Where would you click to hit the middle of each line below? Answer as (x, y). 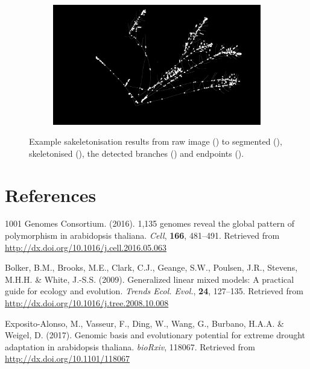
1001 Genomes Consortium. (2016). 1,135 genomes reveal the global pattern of (150, 223)
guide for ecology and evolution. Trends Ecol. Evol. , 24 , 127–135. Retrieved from (154, 291)
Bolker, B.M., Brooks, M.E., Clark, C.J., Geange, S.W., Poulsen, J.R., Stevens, (151, 267)
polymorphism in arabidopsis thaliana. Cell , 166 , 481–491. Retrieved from (142, 235)
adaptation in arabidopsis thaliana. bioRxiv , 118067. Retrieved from (130, 346)
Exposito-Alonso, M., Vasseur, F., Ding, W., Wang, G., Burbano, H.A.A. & (144, 323)
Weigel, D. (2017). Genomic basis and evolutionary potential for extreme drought (155, 335)
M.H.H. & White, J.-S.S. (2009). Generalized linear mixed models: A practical (150, 279)
